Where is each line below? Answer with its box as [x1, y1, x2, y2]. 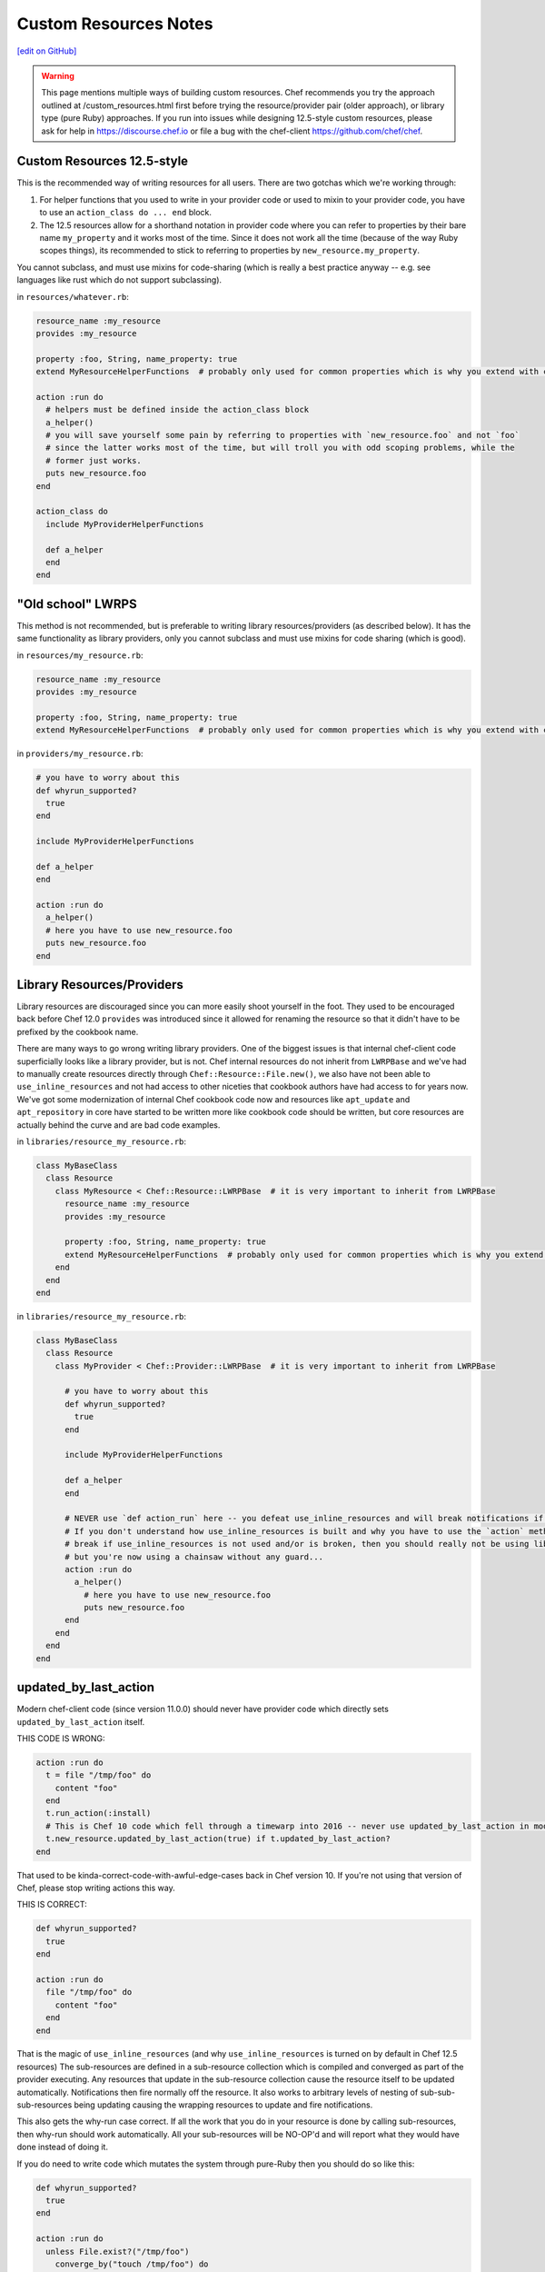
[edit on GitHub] [16, 45, 77, 56]
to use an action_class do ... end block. [39, 207, 213, 218]
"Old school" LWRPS [16, 596, 137, 612]
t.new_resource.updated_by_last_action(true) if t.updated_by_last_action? [45, 1834, 391, 1844]
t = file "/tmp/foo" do [45, 1770, 152, 1780]
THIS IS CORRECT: [16, 1899, 87, 1910]
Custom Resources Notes [16, 14, 213, 34]
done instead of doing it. [16, 2141, 109, 2153]
